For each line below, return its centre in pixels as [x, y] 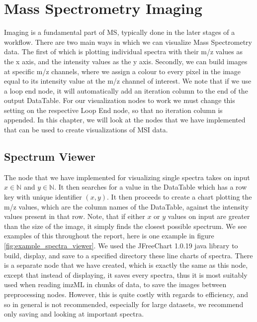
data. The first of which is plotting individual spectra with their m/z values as [124, 52]
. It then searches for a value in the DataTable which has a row [151, 187]
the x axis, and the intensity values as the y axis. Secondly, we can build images [126, 61]
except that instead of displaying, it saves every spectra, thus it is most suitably [126, 274]
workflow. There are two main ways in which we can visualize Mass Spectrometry [128, 42]
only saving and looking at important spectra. [74, 314]
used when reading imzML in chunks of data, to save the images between [115, 284]
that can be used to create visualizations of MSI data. [86, 130]
